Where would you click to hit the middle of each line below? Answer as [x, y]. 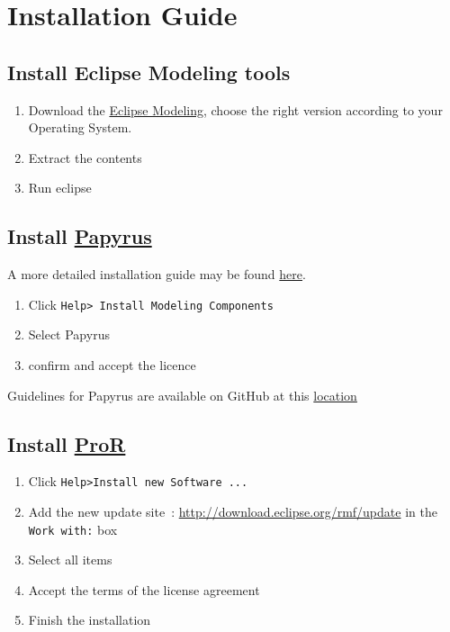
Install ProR [67, 443]
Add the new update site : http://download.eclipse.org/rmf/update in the [233, 512]
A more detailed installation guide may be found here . [157, 274]
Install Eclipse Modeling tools [149, 72]
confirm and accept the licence [112, 365]
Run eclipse [60, 188]
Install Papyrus [80, 236]
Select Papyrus [69, 334]
